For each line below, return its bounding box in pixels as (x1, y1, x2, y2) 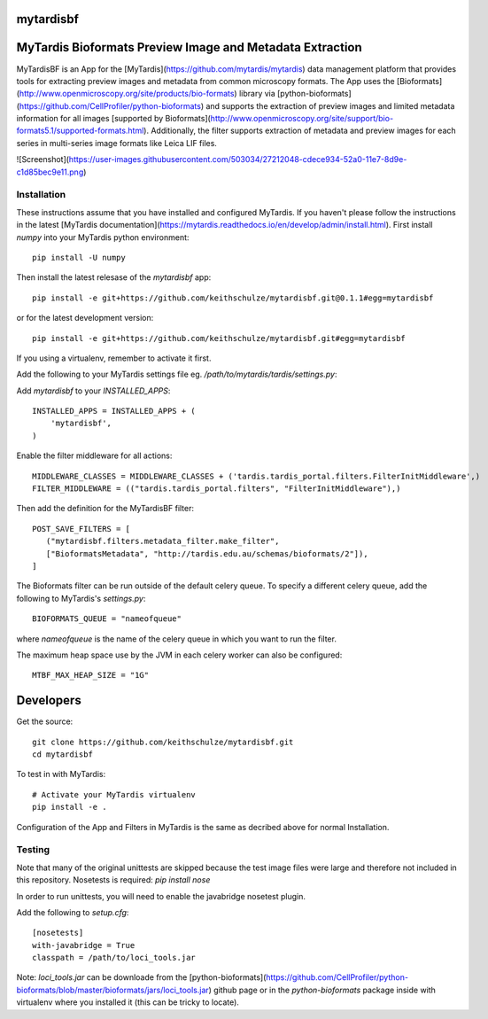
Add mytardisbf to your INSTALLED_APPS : (16, 385, 171, 396)
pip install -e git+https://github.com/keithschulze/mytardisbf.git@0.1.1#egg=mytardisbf (32, 292, 434, 303)
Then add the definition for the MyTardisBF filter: (16, 503, 195, 514)
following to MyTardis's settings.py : (16, 593, 146, 603)
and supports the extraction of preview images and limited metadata (205, 100, 455, 111)
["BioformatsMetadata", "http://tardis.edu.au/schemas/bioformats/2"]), (45, 548, 368, 558)
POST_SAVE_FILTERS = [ (32, 524, 131, 533)
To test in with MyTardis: (16, 769, 106, 780)
